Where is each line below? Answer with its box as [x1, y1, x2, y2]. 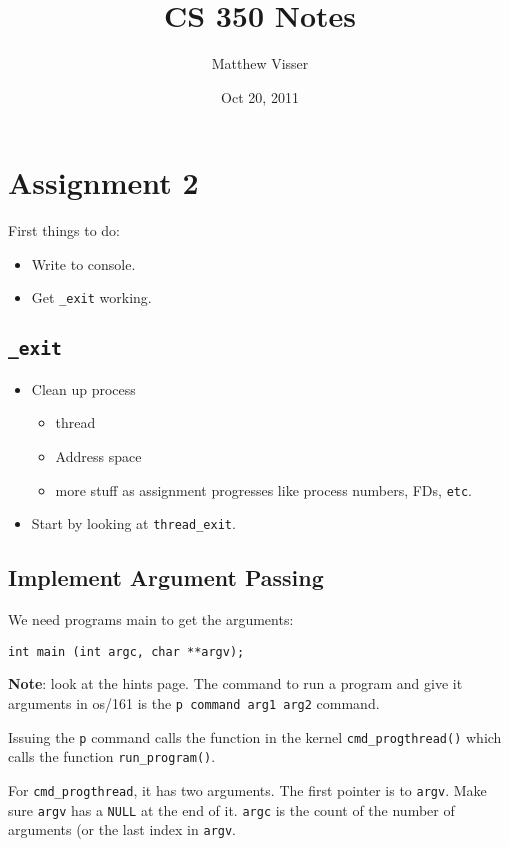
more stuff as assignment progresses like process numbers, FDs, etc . [55, 479, 473, 500]
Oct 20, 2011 [221, 86, 299, 107]
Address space [55, 446, 142, 467]
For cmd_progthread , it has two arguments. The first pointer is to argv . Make [8, 779, 487, 800]
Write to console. [31, 253, 136, 274]
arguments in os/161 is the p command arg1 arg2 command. [8, 693, 380, 714]
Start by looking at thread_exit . [31, 513, 236, 534]
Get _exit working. [31, 287, 152, 308]
